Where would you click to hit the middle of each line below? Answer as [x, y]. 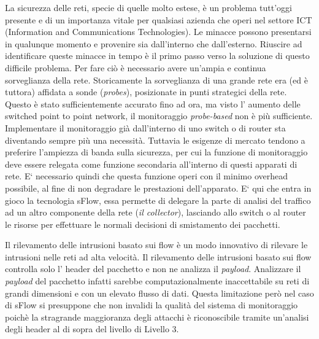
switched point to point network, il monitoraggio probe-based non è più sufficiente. [159, 116]
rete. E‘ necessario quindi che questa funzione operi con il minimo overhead [147, 176]
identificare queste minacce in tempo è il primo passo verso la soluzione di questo [157, 56]
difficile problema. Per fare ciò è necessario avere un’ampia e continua [136, 67]
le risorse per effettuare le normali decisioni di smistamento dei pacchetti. [143, 224]
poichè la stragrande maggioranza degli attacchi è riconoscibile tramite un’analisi [157, 317]
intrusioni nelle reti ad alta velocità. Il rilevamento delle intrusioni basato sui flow [158, 256]
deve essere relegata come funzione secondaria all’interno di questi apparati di [151, 164]
